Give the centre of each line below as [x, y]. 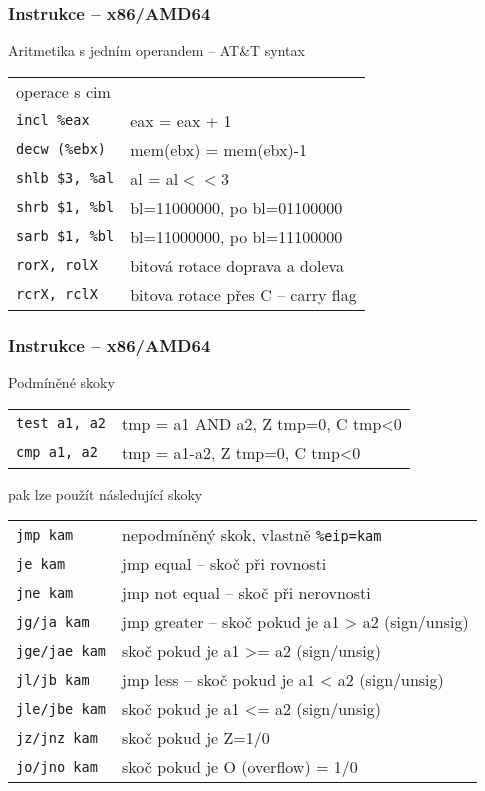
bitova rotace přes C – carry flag [243, 294]
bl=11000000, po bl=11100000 [236, 236]
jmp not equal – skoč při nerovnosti [246, 593]
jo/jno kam [57, 766]
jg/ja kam [53, 621]
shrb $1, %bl [65, 207]
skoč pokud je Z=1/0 [196, 738]
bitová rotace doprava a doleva [237, 265]
